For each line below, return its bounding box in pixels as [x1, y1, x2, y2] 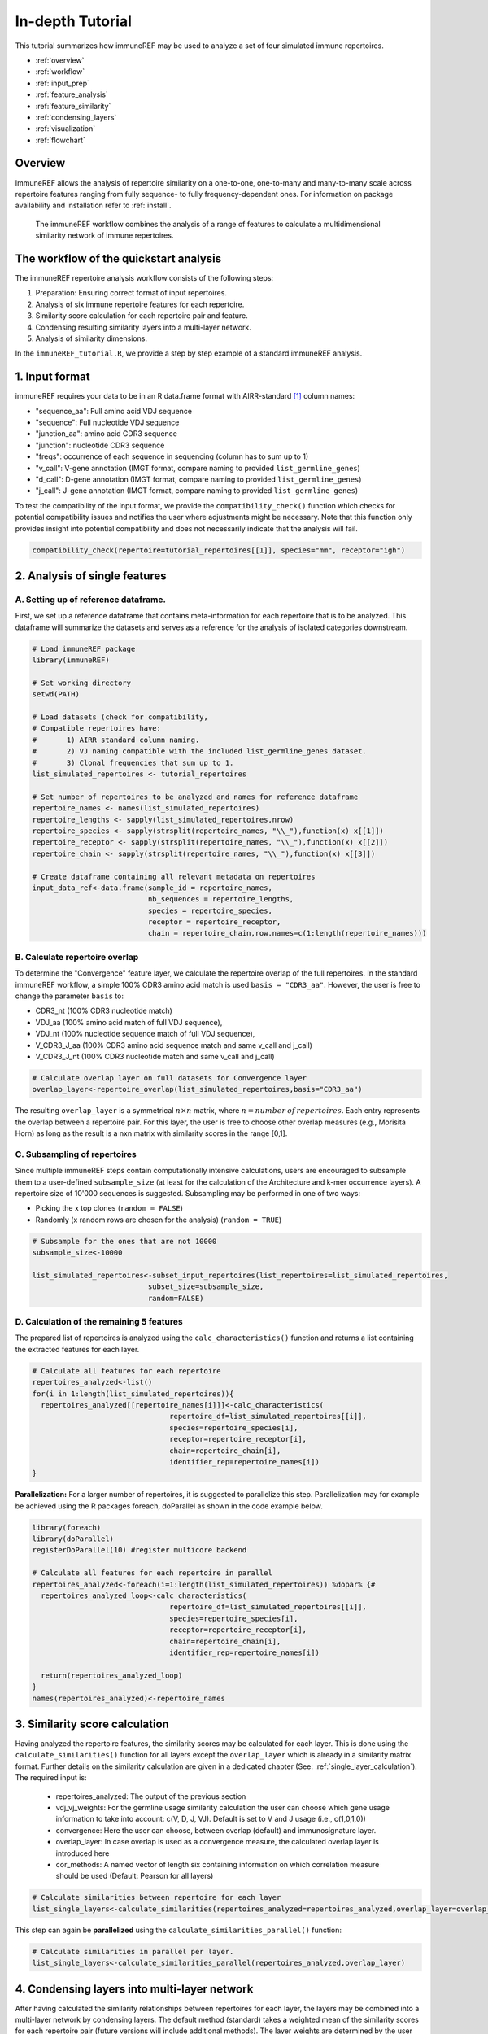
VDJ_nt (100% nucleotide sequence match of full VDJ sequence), [35, 1029, 255, 1039]
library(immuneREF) [32, 656, 110, 665]
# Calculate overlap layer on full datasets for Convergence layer [32, 1073, 307, 1082]
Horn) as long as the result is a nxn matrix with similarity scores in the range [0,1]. [15, 1128, 288, 1138]
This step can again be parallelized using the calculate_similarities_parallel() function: [15, 1925, 342, 1935]
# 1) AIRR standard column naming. [32, 735, 200, 744]
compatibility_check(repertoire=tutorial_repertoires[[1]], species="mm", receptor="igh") [32, 545, 406, 555]
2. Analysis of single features [15, 569, 167, 583]
